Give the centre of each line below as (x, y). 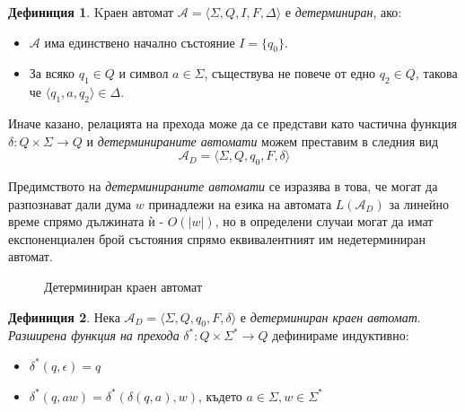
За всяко (52, 73)
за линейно (419, 203)
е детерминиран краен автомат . (330, 316)
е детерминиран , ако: (343, 12)
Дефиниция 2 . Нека (64, 316)
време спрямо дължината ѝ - (86, 221)
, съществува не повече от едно (290, 73)
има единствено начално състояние (140, 42)
